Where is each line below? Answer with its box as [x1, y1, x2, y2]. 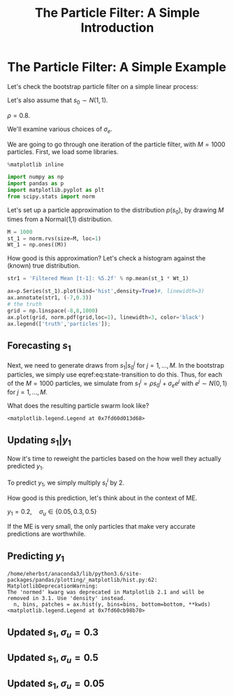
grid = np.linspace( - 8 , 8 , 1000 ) [7, 307, 98, 314]
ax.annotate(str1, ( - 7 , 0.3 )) [7, 294, 92, 302]
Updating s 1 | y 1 [7, 434, 72, 447]
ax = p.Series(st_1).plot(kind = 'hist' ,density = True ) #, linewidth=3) [7, 288, 205, 295]
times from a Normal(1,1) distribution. [7, 215, 113, 223]
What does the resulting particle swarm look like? [7, 401, 149, 410]
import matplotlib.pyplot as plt [7, 187, 105, 194]
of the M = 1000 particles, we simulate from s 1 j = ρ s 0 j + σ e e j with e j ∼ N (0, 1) [7, 377, 228, 389]
